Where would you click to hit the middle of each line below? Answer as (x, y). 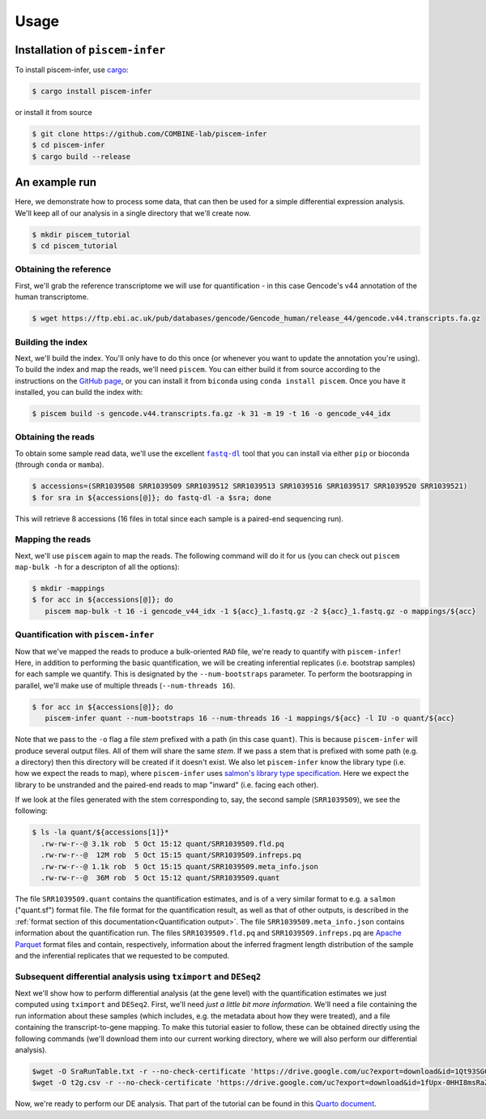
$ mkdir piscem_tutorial (81, 234)
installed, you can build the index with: (79, 392)
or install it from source (53, 113)
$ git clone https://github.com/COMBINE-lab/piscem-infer (149, 134)
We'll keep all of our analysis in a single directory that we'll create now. (133, 213)
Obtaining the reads (55, 437)
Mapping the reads (53, 539)
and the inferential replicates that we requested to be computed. (122, 955)
